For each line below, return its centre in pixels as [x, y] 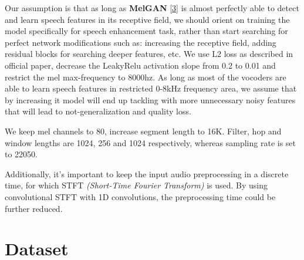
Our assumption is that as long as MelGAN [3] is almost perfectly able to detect [152, 8]
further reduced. [34, 208]
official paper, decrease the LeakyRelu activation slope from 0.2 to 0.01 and [140, 65]
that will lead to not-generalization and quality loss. [98, 111]
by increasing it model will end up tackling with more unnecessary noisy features [150, 99]
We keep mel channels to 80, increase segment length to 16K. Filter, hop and [143, 131]
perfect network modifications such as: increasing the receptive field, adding [141, 42]
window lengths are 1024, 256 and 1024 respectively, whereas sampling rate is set [151, 142]
